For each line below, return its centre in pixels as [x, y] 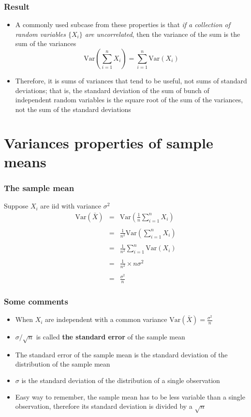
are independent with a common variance [106, 319]
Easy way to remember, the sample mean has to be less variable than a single [130, 396]
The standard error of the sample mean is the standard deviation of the [121, 354]
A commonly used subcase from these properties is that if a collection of [123, 24]
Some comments [36, 301]
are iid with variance [71, 206]
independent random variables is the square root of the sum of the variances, [129, 100]
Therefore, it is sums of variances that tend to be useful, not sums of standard [131, 80]
